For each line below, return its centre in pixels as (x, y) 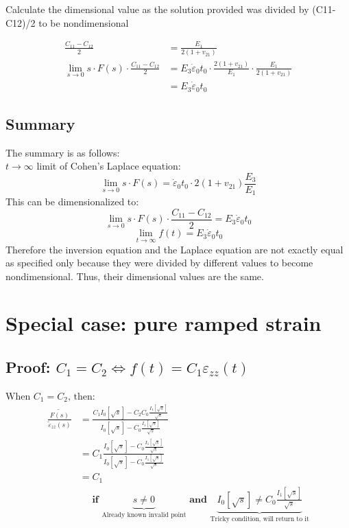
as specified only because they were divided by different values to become (159, 263)
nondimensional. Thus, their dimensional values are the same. (135, 276)
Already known (124, 515)
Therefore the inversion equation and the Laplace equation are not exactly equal (174, 249)
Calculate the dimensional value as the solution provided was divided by (157, 9)
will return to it (286, 519)
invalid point (167, 515)
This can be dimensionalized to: (72, 202)
